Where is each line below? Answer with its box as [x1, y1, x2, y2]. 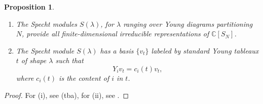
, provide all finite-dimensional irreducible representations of [22, 28, 209, 39]
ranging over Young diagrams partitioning [123, 18, 253, 29]
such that [55, 55, 84, 66]
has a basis [100, 45, 134, 56]
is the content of [59, 72, 109, 83]
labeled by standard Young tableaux [151, 45, 259, 56]
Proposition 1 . [4, 2, 54, 12]
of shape [21, 55, 47, 66]
